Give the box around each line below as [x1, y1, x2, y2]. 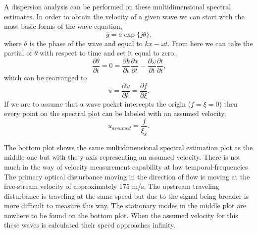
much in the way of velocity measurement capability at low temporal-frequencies [4, 161, 248, 172]
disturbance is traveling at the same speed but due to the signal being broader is [4, 190, 249, 201]
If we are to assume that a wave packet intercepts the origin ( [4, 98, 191, 109]
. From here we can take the [167, 38, 253, 48]
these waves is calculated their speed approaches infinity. [4, 220, 176, 230]
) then [219, 98, 238, 109]
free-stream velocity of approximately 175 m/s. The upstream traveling [4, 181, 219, 191]
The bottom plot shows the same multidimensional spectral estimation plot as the [4, 142, 253, 152]
